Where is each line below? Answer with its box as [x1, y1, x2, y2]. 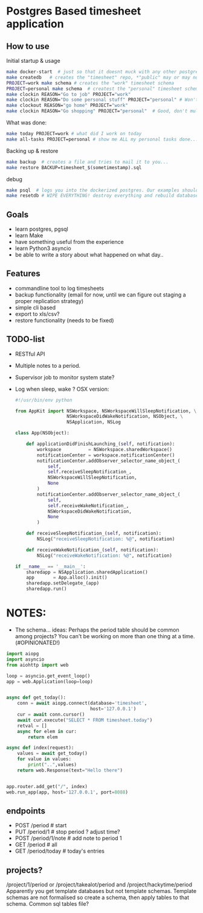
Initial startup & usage [6, 57, 60, 64]
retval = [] [17, 723, 47, 729]
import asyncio [6, 656, 45, 662]
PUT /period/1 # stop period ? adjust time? [14, 828, 120, 836]
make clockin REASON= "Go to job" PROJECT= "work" [6, 91, 131, 97]
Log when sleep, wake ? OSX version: [14, 385, 109, 392]
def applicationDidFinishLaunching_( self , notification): [26, 441, 175, 447]
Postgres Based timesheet [6, 4, 141, 18]
